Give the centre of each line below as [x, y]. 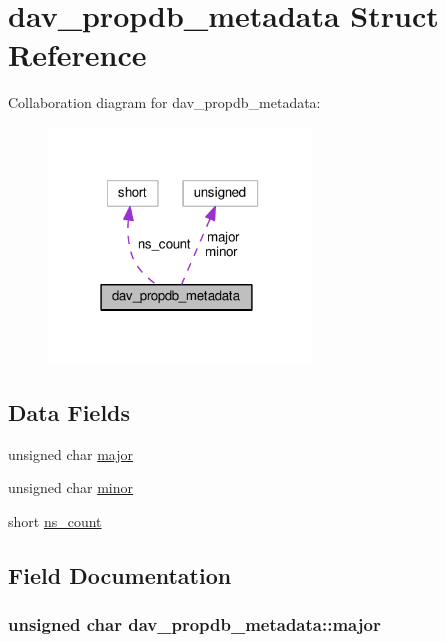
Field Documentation [120, 575]
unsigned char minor [71, 487]
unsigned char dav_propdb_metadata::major [194, 624]
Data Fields [69, 412]
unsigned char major [71, 453]
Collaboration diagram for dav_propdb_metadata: [164, 102]
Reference [77, 54]
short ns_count [55, 521]
